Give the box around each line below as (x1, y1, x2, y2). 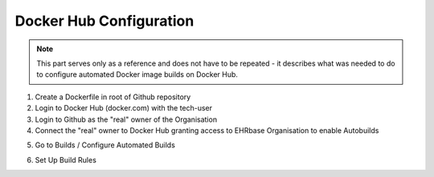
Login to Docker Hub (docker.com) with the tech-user (35, 103, 213, 113)
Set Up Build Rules (35, 155, 96, 164)
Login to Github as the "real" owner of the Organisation (35, 115, 217, 124)
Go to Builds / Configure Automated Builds (35, 140, 176, 150)
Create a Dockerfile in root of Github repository (35, 92, 191, 102)
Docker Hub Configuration (14, 12, 194, 30)
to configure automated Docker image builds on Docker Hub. (36, 70, 239, 79)
